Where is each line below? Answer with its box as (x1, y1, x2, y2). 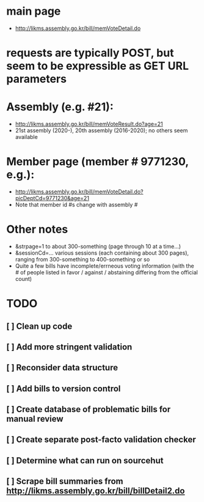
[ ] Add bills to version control (6, 383, 121, 394)
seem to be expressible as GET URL (6, 59, 189, 73)
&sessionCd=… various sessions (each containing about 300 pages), (15, 249, 189, 257)
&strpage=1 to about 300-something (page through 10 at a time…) (15, 242, 181, 250)
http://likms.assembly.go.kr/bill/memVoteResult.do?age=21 (15, 121, 163, 128)
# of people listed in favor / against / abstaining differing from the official (15, 268, 199, 276)
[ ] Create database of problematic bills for (6, 404, 171, 414)
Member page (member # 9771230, (6, 155, 189, 169)
